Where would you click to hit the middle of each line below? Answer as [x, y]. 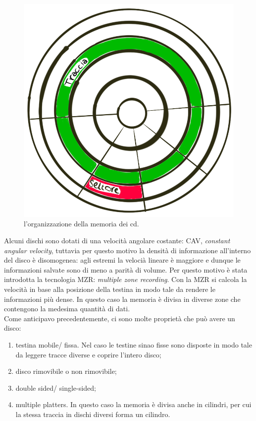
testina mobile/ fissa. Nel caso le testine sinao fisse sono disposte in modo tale [134, 344]
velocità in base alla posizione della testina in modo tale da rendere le [110, 289]
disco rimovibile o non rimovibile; [66, 371]
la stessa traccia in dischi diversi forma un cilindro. [93, 414]
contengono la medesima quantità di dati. [67, 309]
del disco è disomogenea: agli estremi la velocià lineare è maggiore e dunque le [122, 260]
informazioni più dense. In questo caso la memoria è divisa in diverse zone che [122, 299]
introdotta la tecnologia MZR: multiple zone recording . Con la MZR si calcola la [126, 279]
